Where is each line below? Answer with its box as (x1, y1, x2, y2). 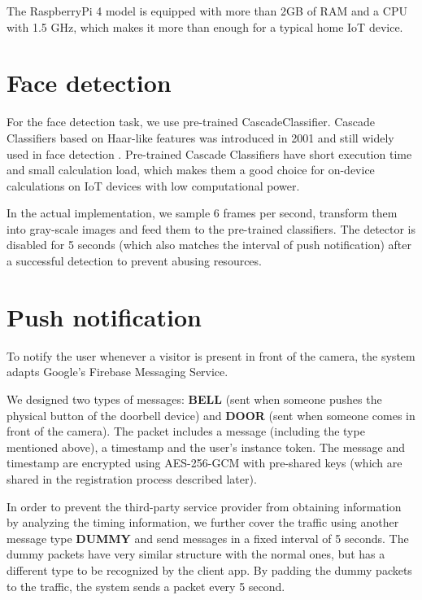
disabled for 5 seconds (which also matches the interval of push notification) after (7, 236, 411, 253)
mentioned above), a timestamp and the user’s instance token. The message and (7, 438, 406, 455)
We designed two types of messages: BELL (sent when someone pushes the (7, 390, 382, 407)
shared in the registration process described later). (7, 470, 257, 487)
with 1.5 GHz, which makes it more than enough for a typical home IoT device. (7, 18, 403, 35)
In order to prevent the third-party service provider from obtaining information (7, 497, 402, 515)
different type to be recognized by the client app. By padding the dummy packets (7, 561, 412, 578)
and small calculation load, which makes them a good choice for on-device (7, 161, 375, 178)
